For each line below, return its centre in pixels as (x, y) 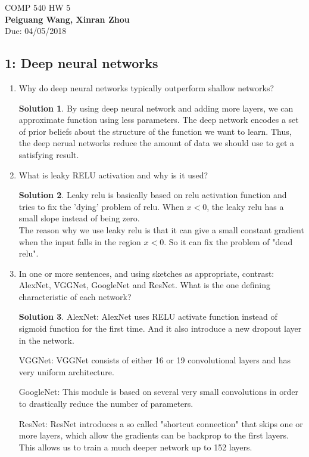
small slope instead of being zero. (79, 218)
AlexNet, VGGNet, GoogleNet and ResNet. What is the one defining (144, 285)
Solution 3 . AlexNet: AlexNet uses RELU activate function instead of (148, 316)
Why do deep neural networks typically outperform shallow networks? (146, 87)
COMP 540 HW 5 (38, 7)
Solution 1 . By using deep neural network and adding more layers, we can (156, 108)
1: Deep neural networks (82, 63)
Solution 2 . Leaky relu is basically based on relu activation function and (153, 195)
